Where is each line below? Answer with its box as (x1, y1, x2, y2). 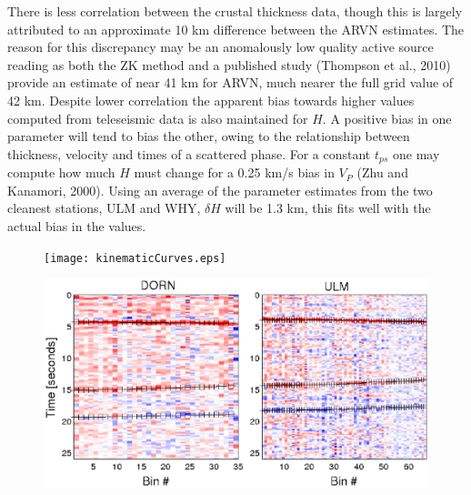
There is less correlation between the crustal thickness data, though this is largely (7, 2, 463, 20)
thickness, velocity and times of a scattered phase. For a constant (7, 144, 371, 163)
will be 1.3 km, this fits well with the (225, 198, 431, 217)
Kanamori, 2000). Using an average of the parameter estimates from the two (7, 180, 433, 199)
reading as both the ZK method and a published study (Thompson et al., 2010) (7, 55, 451, 74)
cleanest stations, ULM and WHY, (7, 198, 201, 217)
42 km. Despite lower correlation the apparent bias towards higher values (7, 90, 415, 109)
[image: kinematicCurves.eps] (44, 251, 226, 265)
